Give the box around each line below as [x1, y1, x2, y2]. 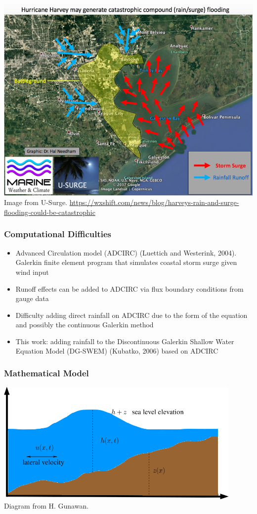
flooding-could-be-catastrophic [4, 206, 95, 217]
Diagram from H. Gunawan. [4, 501, 89, 511]
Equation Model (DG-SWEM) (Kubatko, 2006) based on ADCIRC [15, 346, 218, 356]
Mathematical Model [4, 367, 89, 379]
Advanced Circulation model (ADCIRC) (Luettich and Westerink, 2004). [15, 247, 237, 257]
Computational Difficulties [4, 228, 111, 240]
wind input [15, 266, 49, 277]
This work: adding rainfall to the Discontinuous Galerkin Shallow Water [15, 336, 234, 346]
